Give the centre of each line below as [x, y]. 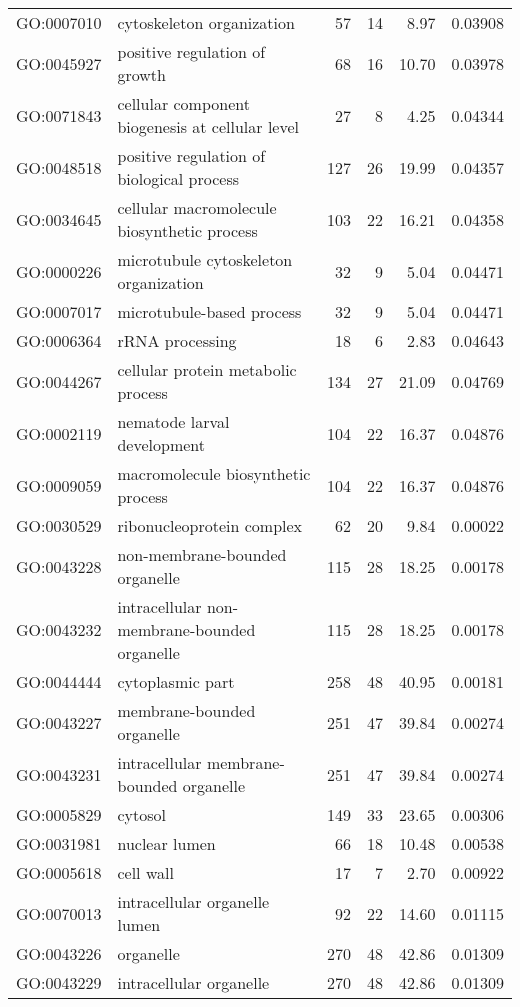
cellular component [183, 103]
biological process [178, 178]
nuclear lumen [166, 843]
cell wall [145, 872]
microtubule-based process [209, 311]
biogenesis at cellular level [208, 126]
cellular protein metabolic [207, 369]
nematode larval [173, 421]
